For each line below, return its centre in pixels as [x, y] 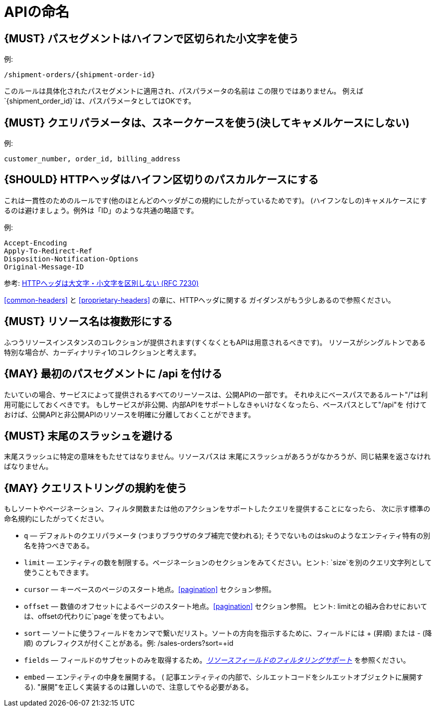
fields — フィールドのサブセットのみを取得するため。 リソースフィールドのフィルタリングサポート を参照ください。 [217, 660]
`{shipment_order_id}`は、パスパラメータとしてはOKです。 [100, 101]
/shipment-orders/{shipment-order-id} [80, 75]
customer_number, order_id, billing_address [92, 159]
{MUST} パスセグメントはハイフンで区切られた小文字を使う [151, 38]
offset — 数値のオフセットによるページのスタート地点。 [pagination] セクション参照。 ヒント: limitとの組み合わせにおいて [226, 606]
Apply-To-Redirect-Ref [48, 251]
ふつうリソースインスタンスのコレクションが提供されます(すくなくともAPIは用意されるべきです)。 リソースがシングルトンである [215, 342]
